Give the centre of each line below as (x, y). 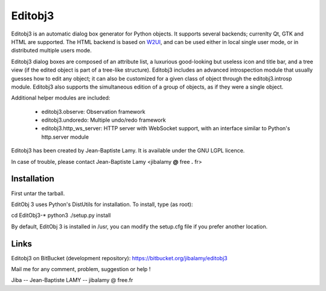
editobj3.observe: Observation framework (93, 111)
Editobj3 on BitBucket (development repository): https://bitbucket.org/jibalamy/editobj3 (119, 258)
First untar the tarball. (38, 193)
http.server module (65, 137)
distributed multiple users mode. (51, 51)
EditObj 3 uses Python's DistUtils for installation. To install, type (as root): (102, 204)
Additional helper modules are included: (61, 98)
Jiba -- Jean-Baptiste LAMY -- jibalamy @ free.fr (72, 280)
